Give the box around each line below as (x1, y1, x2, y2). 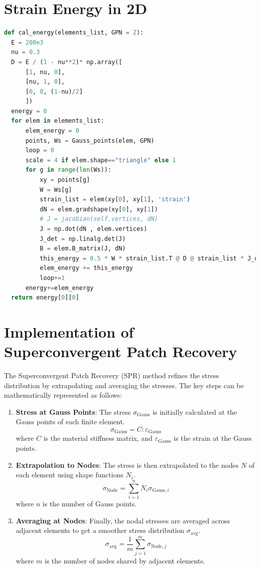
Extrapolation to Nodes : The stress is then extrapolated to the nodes (15, 459, 239, 470)
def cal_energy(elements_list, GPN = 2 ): (4, 29, 144, 37)
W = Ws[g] (39, 186, 72, 193)
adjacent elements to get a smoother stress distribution (15, 525, 184, 535)
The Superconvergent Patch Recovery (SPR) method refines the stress (4, 370, 219, 381)
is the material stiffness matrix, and (43, 433, 153, 443)
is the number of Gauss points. (42, 498, 137, 508)
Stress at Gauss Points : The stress (15, 406, 131, 417)
